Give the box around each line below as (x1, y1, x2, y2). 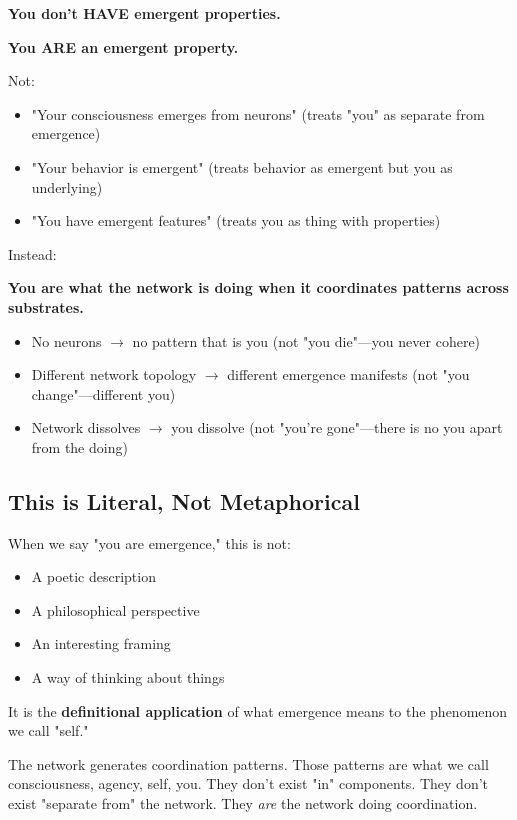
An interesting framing (31, 633, 171, 654)
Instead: (8, 243, 57, 264)
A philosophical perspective (31, 599, 200, 620)
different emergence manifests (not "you (227, 364, 470, 385)
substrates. (8, 296, 84, 317)
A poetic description (31, 566, 156, 587)
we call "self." (8, 720, 89, 741)
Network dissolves (31, 417, 141, 438)
